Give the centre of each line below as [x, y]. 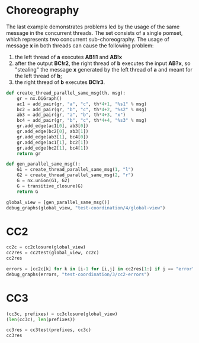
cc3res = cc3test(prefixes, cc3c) [49, 330]
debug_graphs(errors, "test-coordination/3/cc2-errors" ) [78, 274]
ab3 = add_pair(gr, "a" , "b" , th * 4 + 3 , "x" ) [71, 115]
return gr [29, 153]
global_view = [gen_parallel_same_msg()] [58, 202]
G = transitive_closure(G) [50, 186]
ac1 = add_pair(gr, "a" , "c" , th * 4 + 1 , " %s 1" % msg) [82, 104]
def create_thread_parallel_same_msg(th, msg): [66, 93]
